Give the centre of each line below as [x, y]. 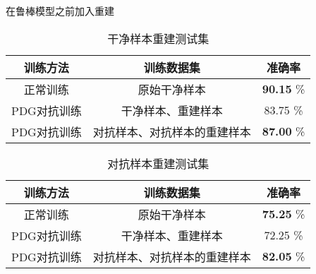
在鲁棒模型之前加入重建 [60, 11]
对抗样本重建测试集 [158, 163]
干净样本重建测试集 [158, 38]
